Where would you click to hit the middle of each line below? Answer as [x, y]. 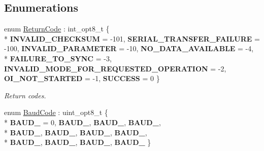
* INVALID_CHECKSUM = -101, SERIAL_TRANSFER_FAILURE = [132, 38]
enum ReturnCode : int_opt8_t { [57, 29]
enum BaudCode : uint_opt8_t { [56, 112]
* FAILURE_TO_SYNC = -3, [58, 58]
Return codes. [25, 95]
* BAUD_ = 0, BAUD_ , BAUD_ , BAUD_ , [82, 122]
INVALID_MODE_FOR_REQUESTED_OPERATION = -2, [115, 68]
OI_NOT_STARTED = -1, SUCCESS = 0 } [82, 78]
